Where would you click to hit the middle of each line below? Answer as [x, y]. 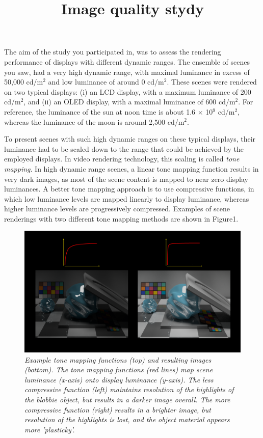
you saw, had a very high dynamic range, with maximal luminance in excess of [127, 72]
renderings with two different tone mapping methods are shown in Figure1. [121, 218]
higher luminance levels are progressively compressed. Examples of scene [117, 209]
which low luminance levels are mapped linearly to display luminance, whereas [127, 198]
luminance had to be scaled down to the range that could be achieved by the [124, 148]
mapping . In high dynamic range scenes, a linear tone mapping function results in [131, 168]
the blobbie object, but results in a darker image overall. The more [127, 399]
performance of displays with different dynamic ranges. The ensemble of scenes [127, 61]
